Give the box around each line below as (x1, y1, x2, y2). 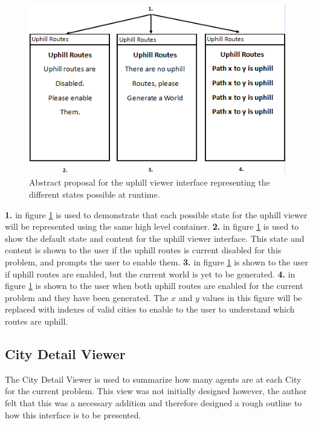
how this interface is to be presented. (5, 408, 141, 421)
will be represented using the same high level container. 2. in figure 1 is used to (5, 220, 299, 233)
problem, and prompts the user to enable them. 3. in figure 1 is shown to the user (5, 255, 308, 268)
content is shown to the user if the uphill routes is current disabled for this (5, 244, 282, 256)
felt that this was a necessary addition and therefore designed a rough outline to (5, 396, 302, 409)
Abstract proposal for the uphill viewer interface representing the (29, 176, 270, 189)
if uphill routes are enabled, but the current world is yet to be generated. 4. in (5, 267, 295, 280)
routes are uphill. (5, 314, 68, 327)
